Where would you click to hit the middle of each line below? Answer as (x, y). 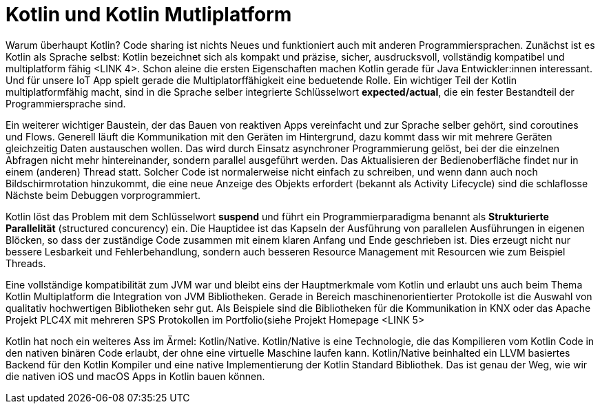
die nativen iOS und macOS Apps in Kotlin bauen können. (135, 376)
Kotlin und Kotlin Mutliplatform (149, 14)
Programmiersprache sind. (66, 103)
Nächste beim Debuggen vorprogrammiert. (103, 195)
